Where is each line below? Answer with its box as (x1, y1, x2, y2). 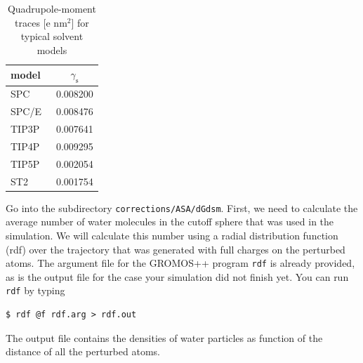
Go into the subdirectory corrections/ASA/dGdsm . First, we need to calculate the (6, 200, 358, 215)
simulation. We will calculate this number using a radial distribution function (6, 227, 338, 242)
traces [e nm (15, 15, 67, 29)
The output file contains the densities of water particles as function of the (6, 330, 323, 345)
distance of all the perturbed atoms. (6, 344, 160, 359)
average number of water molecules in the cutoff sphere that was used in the (6, 214, 334, 229)
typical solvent (20, 29, 84, 44)
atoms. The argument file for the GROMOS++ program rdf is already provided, (6, 256, 355, 270)
